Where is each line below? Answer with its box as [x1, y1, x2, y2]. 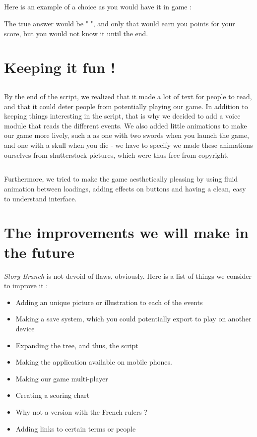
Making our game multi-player [15, 373, 108, 383]
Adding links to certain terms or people [15, 423, 136, 434]
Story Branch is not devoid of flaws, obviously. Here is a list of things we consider [4, 270, 252, 281]
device [15, 323, 35, 333]
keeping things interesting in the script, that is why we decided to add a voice [4, 111, 241, 121]
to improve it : [4, 280, 48, 291]
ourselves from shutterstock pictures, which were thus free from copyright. [4, 149, 229, 160]
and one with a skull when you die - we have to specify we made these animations [4, 139, 253, 150]
